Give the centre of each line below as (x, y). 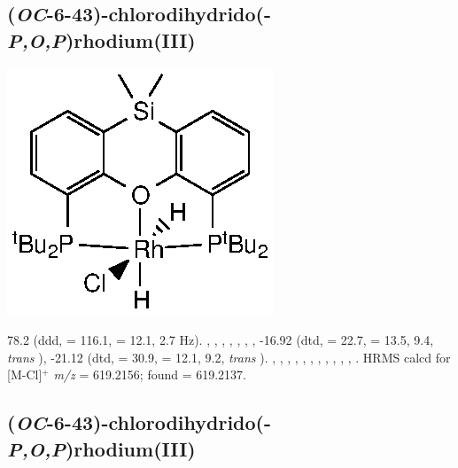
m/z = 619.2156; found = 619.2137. (150, 374)
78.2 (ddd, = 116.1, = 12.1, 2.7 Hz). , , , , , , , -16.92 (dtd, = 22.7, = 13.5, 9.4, (221, 340)
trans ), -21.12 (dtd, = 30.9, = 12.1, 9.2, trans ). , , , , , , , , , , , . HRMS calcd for (229, 357)
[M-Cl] (25, 374)
